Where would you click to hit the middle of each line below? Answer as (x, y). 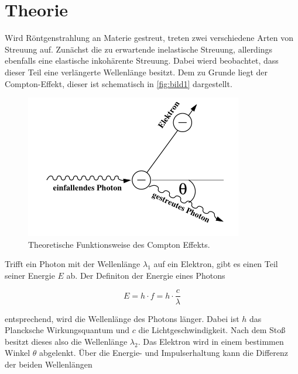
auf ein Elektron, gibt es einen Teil (216, 264)
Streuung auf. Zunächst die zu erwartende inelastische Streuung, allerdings (139, 49)
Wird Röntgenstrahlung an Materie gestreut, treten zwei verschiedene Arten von (149, 38)
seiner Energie (30, 275)
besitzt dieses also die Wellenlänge (66, 341)
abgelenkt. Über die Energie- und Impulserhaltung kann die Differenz (164, 353)
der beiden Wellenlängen (49, 364)
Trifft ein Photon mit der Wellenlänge (73, 264)
